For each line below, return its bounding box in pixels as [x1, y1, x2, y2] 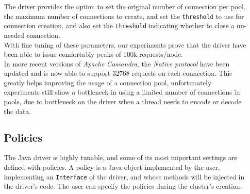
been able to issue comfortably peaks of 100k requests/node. [4, 49, 183, 59]
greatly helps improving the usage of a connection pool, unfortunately [4, 77, 212, 87]
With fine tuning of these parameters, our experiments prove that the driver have [4, 39, 246, 49]
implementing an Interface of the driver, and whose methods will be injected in [4, 171, 245, 181]
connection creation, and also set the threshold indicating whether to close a [4, 20, 234, 31]
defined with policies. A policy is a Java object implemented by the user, [4, 162, 220, 172]
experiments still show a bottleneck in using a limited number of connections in [4, 87, 240, 97]
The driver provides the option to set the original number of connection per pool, [4, 1, 246, 11]
